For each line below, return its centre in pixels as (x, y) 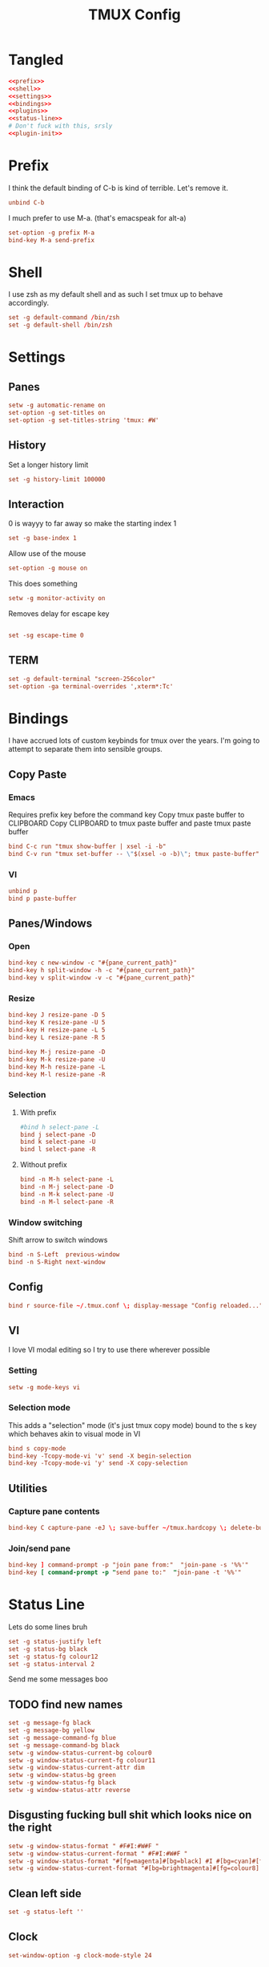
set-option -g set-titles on (57, 413)
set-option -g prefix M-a (51, 233)
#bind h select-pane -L (60, 1127)
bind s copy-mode (37, 1448)
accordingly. (29, 303)
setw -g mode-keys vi (44, 1387)
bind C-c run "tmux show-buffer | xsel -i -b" (87, 846)
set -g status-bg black (48, 1649)
